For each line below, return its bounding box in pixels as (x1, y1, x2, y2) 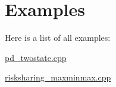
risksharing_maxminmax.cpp (5, 71, 111, 83)
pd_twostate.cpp (5, 51, 67, 63)
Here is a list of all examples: (5, 31, 111, 44)
